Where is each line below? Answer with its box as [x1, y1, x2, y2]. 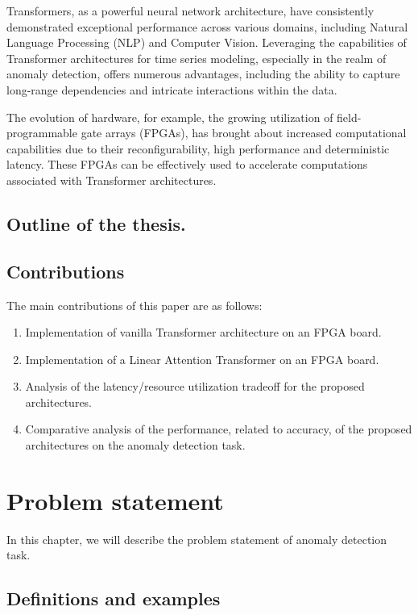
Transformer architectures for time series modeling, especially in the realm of [6, 49, 387, 66]
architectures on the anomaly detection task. [25, 437, 246, 454]
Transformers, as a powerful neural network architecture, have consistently [6, 2, 375, 19]
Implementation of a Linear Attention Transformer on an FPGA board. [25, 350, 379, 367]
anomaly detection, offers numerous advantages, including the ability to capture [6, 65, 400, 82]
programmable [6, 124, 77, 141]
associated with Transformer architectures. [6, 171, 217, 188]
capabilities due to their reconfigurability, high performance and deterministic [6, 140, 390, 157]
